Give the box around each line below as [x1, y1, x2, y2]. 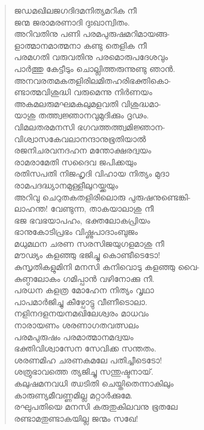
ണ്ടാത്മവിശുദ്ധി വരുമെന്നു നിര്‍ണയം [14, 86, 152, 98]
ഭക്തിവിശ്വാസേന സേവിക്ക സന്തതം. [14, 342, 157, 354]
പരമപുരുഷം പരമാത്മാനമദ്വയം [14, 330, 133, 343]
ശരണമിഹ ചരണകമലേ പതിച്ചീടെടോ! [14, 353, 162, 366]
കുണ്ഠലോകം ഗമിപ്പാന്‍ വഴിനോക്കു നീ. [14, 272, 155, 284]
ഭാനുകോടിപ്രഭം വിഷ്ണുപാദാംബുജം [14, 225, 138, 238]
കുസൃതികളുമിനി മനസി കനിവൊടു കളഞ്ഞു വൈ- [14, 260, 200, 273]
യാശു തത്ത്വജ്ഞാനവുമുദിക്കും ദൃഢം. [14, 109, 149, 121]
